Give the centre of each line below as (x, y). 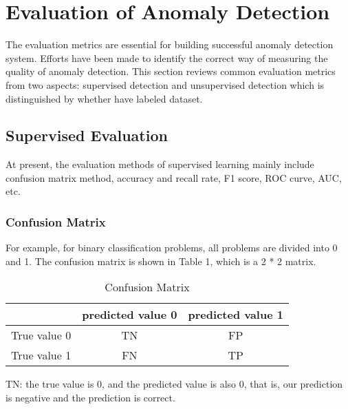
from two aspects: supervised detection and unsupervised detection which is (165, 84)
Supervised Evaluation (87, 135)
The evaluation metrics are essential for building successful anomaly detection (170, 44)
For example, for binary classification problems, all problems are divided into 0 (172, 248)
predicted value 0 (130, 315)
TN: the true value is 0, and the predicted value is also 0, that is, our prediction (174, 384)
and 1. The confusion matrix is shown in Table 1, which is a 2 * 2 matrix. (161, 261)
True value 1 (41, 355)
